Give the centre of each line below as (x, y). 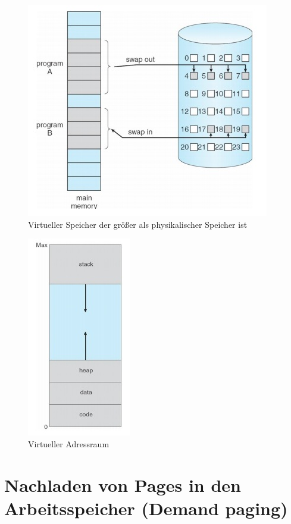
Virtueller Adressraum (69, 443)
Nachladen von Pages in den (123, 484)
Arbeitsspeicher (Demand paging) (146, 508)
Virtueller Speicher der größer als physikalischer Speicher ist (138, 224)
